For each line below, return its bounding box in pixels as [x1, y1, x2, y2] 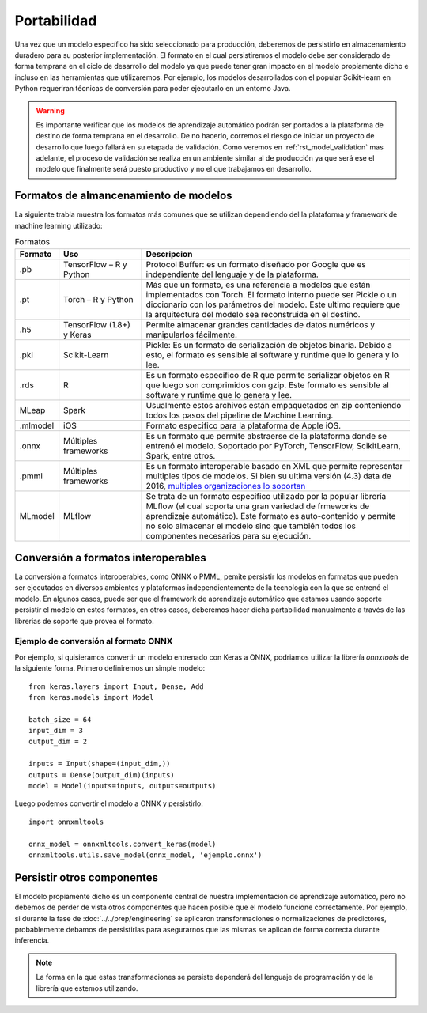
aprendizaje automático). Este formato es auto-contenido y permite [145, 510, 396, 521]
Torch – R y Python [63, 293, 134, 304]
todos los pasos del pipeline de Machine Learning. [145, 410, 334, 421]
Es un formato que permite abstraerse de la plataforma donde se [145, 430, 387, 441]
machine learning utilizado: [14, 221, 103, 230]
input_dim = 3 [28, 726, 83, 735]
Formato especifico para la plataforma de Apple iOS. [145, 420, 342, 431]
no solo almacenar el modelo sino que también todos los [145, 520, 356, 531]
